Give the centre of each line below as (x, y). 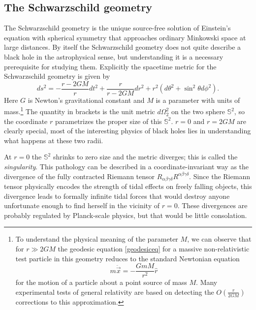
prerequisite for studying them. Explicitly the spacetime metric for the (110, 66)
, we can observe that (219, 239)
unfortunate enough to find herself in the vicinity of (82, 205)
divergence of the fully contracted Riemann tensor (80, 176)
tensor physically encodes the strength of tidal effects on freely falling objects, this (128, 186)
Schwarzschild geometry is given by (57, 76)
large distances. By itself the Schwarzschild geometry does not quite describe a (123, 47)
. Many (207, 282)
